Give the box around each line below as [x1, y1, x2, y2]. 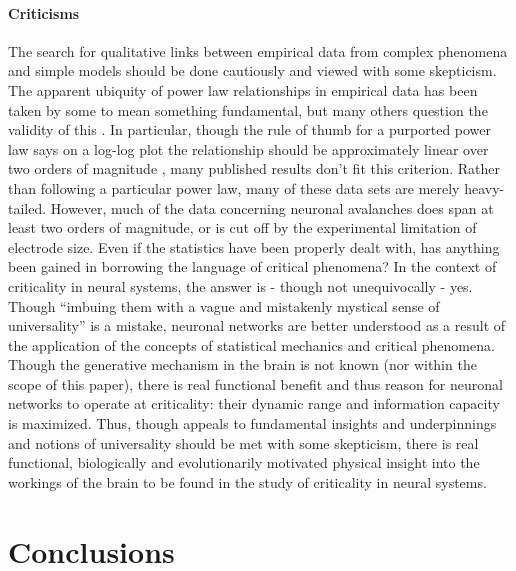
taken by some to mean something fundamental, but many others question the [8, 99, 488, 120]
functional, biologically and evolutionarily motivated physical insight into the [8, 452, 480, 473]
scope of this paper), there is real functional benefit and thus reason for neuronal [8, 373, 503, 394]
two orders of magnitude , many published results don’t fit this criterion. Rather [8, 158, 501, 179]
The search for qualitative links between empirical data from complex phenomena [8, 40, 508, 61]
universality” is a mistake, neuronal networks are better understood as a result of [8, 315, 506, 336]
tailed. [8, 197, 47, 218]
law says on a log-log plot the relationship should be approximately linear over [8, 138, 489, 159]
